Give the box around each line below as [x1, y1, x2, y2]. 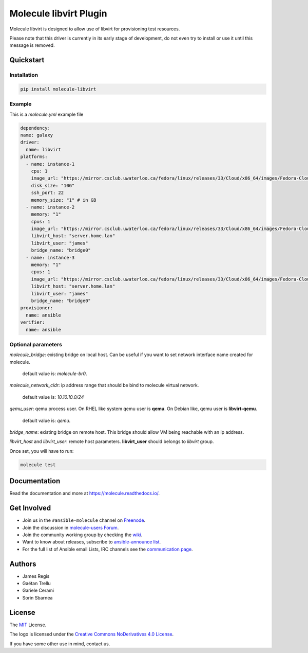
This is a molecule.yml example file [9, 111, 84, 117]
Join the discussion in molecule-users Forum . [22, 524, 119, 531]
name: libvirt [26, 147, 62, 152]
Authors [9, 559, 36, 568]
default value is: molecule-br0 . [22, 370, 87, 377]
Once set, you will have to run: [9, 448, 74, 454]
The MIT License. [9, 622, 47, 628]
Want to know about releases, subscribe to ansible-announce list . [22, 539, 161, 545]
